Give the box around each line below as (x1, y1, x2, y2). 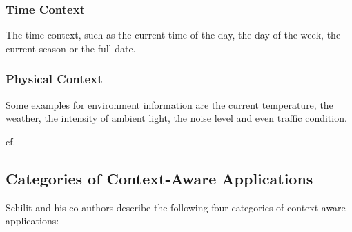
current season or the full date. (6, 41, 136, 55)
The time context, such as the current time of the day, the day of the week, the (6, 28, 341, 42)
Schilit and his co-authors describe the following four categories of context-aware (6, 200, 346, 214)
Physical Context (6, 70, 103, 87)
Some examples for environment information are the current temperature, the (6, 97, 333, 112)
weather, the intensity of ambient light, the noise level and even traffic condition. (6, 111, 347, 125)
